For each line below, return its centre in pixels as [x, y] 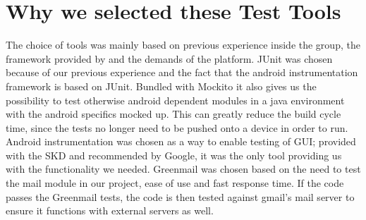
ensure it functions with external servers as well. [110, 210]
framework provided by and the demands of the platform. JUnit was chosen [169, 58]
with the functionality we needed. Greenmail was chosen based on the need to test [183, 169]
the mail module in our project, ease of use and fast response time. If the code [175, 183]
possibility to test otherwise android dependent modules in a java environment [175, 100]
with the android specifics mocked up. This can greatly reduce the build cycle [173, 114]
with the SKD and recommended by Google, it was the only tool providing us [174, 155]
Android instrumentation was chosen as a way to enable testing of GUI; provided [181, 141]
